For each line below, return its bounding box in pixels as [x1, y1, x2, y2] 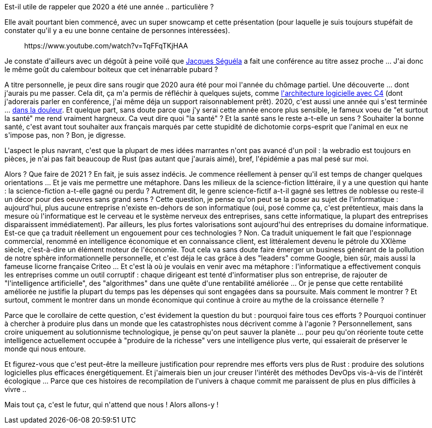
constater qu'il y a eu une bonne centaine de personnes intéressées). [4, 26, 230, 35]
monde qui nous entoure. [4, 345, 86, 353]
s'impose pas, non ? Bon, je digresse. [4, 131, 126, 139]
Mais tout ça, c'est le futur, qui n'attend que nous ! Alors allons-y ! [4, 400, 219, 409]
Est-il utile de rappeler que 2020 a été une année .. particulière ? [4, 2, 214, 11]
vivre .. [4, 385, 27, 393]
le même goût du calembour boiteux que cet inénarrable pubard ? [4, 65, 218, 74]
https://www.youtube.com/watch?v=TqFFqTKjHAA [24, 41, 188, 50]
